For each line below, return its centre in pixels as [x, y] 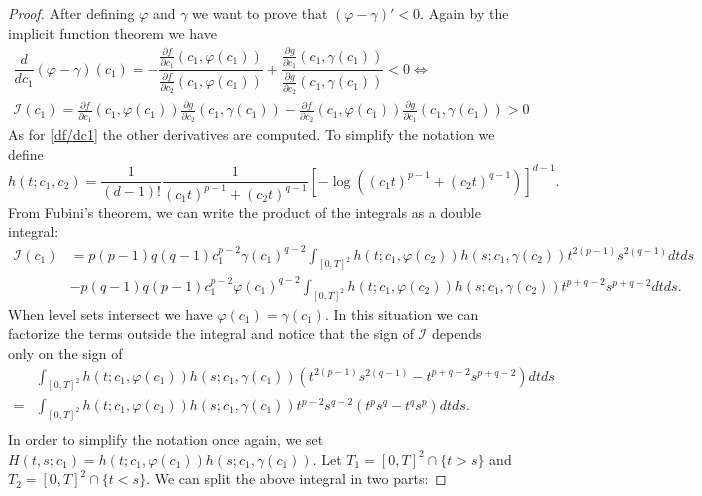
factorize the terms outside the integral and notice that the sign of [211, 333]
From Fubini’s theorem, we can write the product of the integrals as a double [244, 211]
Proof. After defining [71, 13]
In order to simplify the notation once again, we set [166, 438]
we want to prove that [260, 13]
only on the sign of [65, 353]
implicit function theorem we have [112, 32]
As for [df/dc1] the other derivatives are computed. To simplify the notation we [251, 134]
